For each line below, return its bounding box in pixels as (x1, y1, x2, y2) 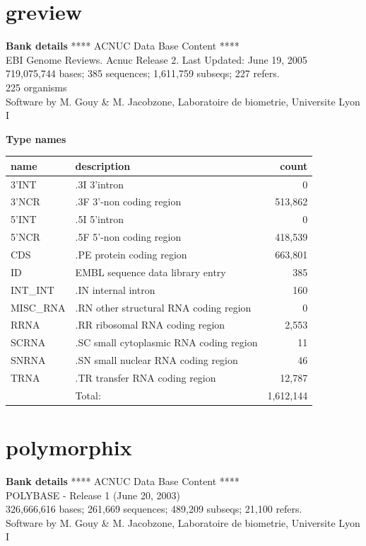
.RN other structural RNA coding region (75, 300, 252, 314)
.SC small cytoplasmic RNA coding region (75, 335, 258, 350)
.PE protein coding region (75, 247, 187, 261)
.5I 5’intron (75, 212, 124, 227)
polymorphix (6, 433, 132, 462)
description (75, 158, 131, 173)
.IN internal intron (75, 282, 155, 297)
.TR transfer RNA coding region (75, 370, 216, 385)
